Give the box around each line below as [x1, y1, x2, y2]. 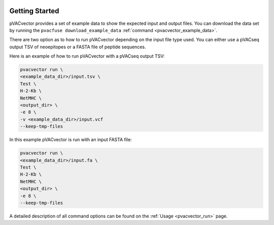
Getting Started [9, 7, 59, 15]
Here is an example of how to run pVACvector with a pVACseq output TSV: [9, 53, 165, 59]
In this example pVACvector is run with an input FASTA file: [9, 137, 132, 143]
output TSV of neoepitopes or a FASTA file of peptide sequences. [9, 44, 146, 50]
